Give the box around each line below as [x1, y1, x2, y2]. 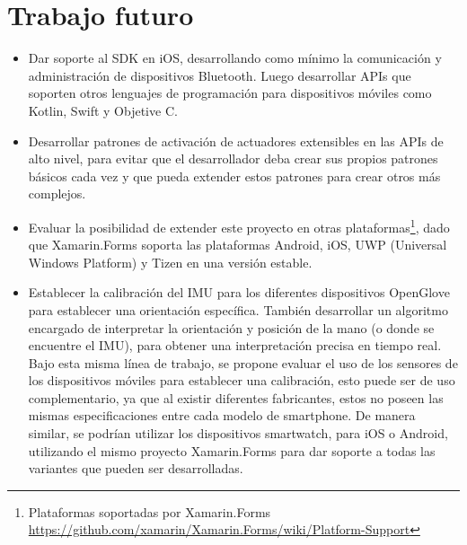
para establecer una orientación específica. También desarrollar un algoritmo [28, 300, 448, 319]
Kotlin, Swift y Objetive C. [28, 101, 178, 119]
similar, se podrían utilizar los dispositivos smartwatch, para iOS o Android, [28, 424, 448, 443]
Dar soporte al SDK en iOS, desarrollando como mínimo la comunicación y [28, 48, 442, 67]
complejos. [28, 184, 86, 203]
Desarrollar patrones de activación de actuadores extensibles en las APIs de [28, 131, 444, 150]
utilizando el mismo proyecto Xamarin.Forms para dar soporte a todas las [28, 441, 436, 460]
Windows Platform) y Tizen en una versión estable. [28, 252, 313, 271]
